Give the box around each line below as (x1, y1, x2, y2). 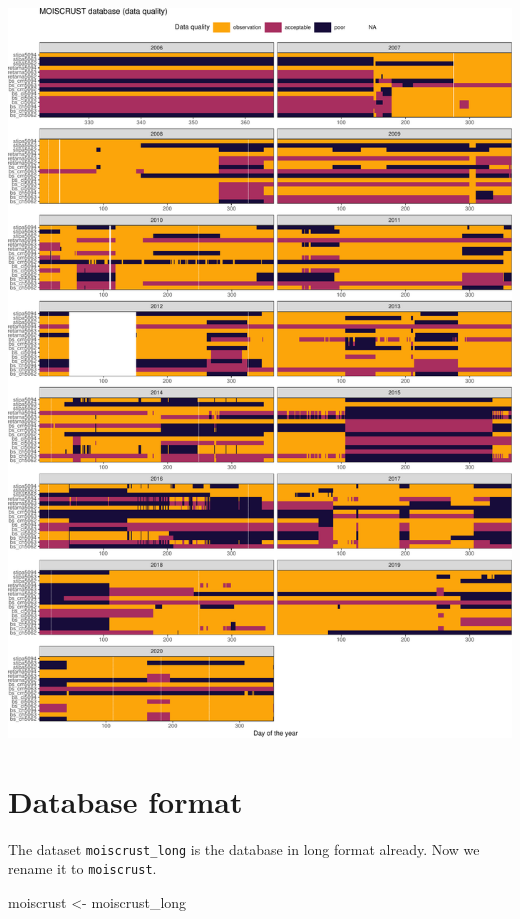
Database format (8, 780, 243, 821)
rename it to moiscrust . (8, 858, 157, 879)
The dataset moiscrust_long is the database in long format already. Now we (8, 838, 480, 859)
